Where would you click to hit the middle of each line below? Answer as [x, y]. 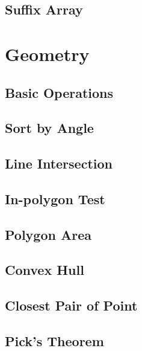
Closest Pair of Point [71, 305]
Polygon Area [48, 234]
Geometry [47, 53]
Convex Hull [45, 270]
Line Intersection [59, 163]
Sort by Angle [49, 128]
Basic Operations [59, 92]
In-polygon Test [55, 198]
